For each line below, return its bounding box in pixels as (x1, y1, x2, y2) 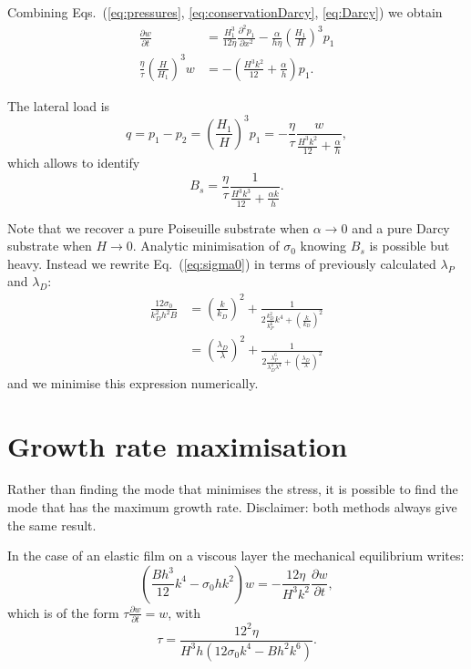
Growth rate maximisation (7, 427, 348, 464)
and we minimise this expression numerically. (7, 373, 259, 392)
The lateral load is (7, 96, 110, 115)
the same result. (7, 515, 97, 534)
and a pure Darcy (352, 218, 450, 237)
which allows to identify (7, 153, 140, 172)
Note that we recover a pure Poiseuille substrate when (7, 218, 310, 237)
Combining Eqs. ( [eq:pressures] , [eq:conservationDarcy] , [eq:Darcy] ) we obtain (7, 3, 443, 21)
